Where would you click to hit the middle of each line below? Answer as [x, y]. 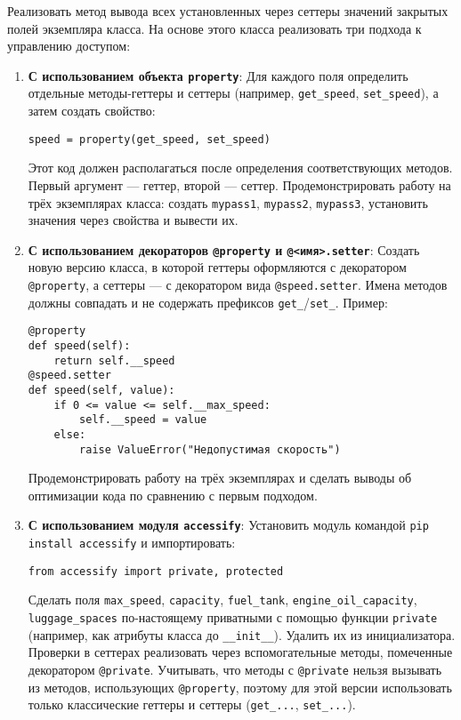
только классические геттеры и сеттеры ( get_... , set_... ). [192, 704]
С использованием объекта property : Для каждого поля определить [218, 75]
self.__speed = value [143, 420]
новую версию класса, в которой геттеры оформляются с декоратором [217, 267]
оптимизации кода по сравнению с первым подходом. [173, 495]
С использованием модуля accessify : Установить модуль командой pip [228, 525]
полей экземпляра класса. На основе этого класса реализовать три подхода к [214, 28]
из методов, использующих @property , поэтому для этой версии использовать [240, 687]
